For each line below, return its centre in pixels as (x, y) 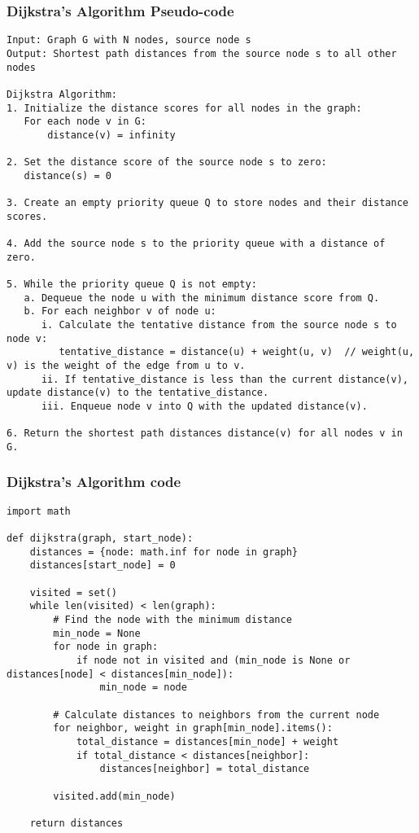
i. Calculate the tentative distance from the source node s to (219, 325)
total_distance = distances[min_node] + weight (207, 741)
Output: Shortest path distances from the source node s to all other (202, 53)
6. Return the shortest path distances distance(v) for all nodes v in (205, 434)
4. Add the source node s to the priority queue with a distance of (196, 244)
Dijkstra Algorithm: (62, 94)
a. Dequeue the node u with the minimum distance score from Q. (202, 298)
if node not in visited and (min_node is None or (213, 660)
